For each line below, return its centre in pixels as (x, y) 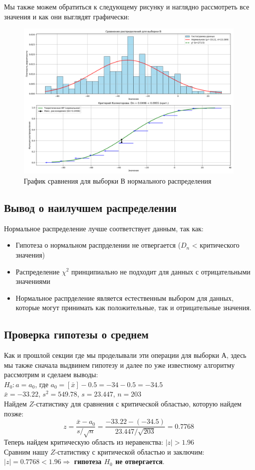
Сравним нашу (26, 451)
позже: (14, 413)
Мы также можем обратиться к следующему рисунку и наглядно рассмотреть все (127, 6)
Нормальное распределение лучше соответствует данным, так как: (104, 228)
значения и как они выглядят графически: (67, 16)
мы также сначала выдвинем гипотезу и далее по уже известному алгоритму (120, 365)
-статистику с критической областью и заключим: (130, 451)
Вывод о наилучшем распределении (90, 207)
